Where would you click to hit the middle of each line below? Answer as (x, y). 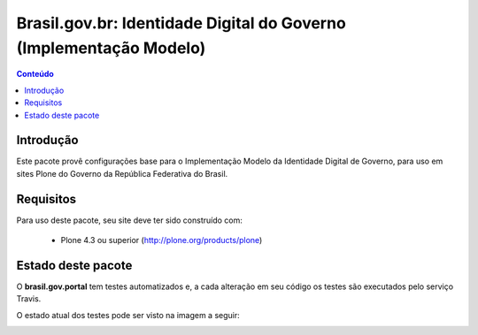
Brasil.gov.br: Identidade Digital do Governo (181, 23)
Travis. (29, 299)
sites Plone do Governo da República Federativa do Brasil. (122, 173)
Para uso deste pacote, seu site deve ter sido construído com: (129, 220)
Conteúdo (35, 74)
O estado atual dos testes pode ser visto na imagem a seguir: (128, 315)
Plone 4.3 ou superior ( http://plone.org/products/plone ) (162, 240)
